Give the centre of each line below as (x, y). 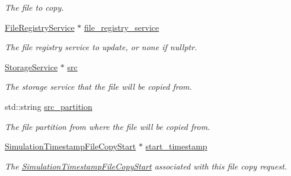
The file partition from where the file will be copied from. (108, 126)
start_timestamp (176, 146)
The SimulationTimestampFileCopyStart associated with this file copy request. (146, 166)
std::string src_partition (49, 106)
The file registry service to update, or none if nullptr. (101, 47)
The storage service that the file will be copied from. (98, 87)
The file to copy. (34, 7)
